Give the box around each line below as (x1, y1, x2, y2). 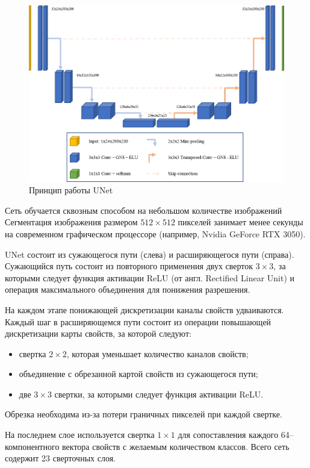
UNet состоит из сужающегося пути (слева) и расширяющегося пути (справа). (5, 248, 294, 260)
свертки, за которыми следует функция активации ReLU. (54, 387, 264, 400)
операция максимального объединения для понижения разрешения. (5, 283, 250, 296)
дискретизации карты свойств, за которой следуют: (5, 327, 191, 340)
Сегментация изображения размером (5, 216, 138, 228)
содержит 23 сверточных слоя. (5, 452, 116, 464)
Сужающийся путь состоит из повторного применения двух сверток (5, 260, 253, 272)
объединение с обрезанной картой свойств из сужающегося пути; (19, 367, 258, 380)
